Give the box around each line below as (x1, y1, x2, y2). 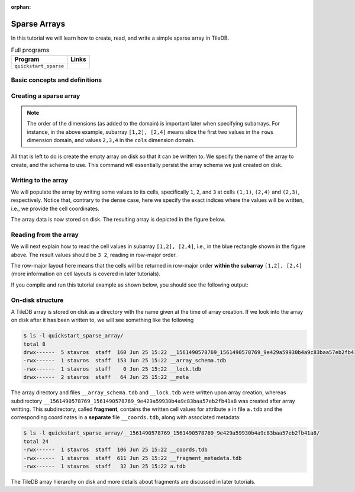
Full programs (11, 46, 50, 54)
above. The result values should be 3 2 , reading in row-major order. (11, 251, 177, 258)
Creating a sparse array (11, 92, 80, 100)
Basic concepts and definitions (11, 76, 102, 84)
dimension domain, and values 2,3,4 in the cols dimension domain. (27, 136, 195, 143)
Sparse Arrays (11, 18, 66, 29)
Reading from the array (11, 230, 79, 239)
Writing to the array (11, 176, 68, 184)
